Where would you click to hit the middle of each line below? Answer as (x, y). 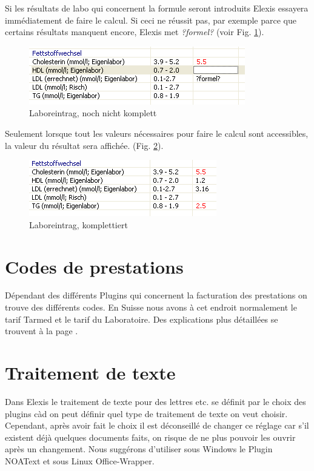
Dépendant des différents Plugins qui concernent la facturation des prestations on (156, 295)
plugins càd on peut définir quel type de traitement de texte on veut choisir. (146, 413)
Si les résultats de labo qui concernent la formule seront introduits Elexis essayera (157, 8)
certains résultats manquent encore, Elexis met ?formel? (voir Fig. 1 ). (135, 32)
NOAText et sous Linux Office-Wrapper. (80, 460)
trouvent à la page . (42, 331)
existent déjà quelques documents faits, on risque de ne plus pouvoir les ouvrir (150, 437)
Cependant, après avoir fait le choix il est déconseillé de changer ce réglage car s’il (157, 425)
